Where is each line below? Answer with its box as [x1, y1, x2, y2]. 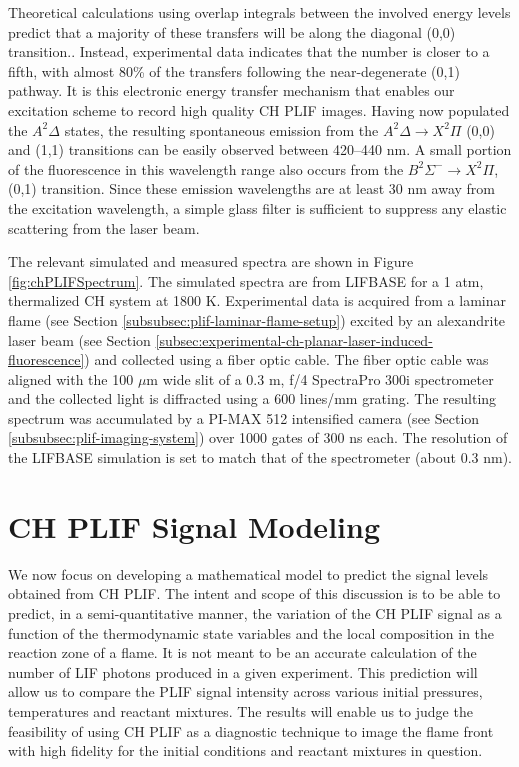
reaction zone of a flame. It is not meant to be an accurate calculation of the [8, 642, 477, 663]
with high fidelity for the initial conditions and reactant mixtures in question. [8, 740, 483, 761]
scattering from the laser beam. [8, 217, 200, 238]
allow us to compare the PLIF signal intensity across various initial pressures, [8, 681, 483, 702]
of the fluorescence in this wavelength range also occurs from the [8, 158, 404, 179]
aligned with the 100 [8, 368, 134, 389]
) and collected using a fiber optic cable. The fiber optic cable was [84, 349, 489, 370]
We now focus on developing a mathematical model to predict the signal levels [8, 563, 489, 584]
